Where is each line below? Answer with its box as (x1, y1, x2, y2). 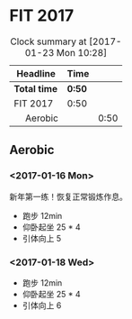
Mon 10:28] (56, 46, 108, 59)
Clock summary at (10, 35, 87, 48)
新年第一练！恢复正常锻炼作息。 (9, 191, 128, 202)
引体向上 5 (22, 232, 62, 243)
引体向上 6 (22, 299, 62, 311)
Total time (13, 82, 58, 95)
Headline (16, 67, 56, 79)
